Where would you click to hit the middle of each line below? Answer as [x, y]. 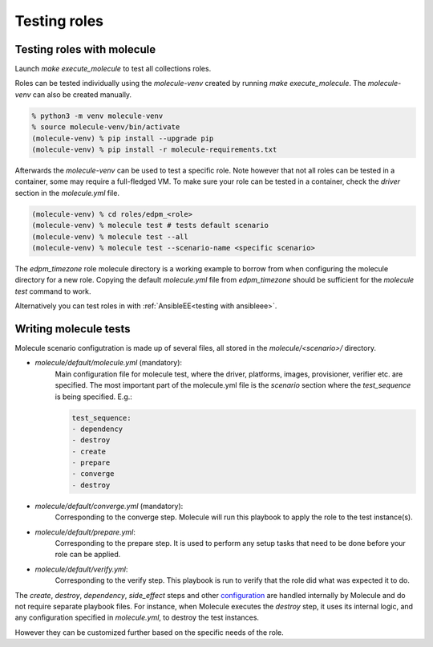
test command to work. [53, 291]
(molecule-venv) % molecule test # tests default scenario [150, 226]
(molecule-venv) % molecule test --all [110, 236]
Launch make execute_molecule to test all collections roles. [113, 69]
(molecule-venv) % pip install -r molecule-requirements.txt [154, 150]
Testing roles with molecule [85, 49]
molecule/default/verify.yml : [81, 569]
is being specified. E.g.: [93, 397]
